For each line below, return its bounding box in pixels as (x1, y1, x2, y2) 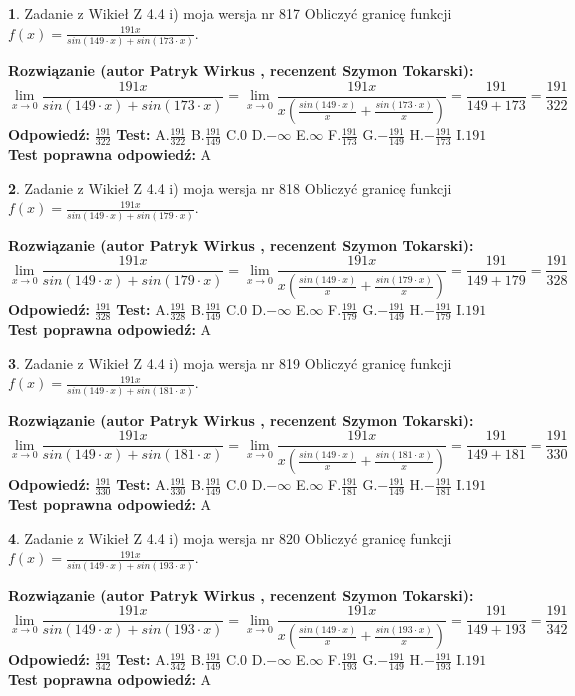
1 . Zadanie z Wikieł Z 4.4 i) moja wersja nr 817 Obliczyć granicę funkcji (8, 3, 452, 23)
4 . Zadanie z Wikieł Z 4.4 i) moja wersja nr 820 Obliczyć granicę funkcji (8, 527, 452, 548)
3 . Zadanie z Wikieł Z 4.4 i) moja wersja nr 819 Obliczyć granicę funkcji (8, 352, 452, 373)
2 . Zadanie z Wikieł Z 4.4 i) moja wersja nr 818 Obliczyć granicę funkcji (8, 177, 452, 198)
